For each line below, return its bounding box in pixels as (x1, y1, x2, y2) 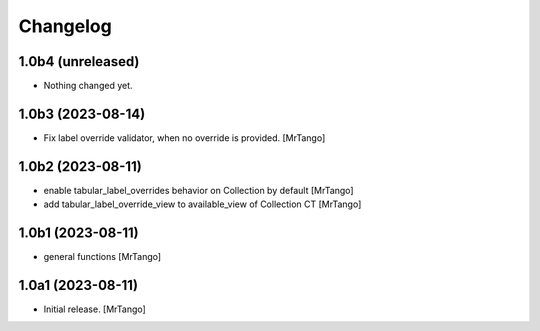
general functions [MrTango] (43, 251, 162, 263)
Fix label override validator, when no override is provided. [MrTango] (43, 131, 326, 144)
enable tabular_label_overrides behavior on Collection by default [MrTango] (43, 184, 354, 196)
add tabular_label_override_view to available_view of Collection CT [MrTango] (43, 198, 362, 210)
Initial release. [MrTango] (43, 303, 147, 315)
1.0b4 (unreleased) (18, 53, 140, 70)
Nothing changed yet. (43, 80, 134, 92)
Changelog (18, 15, 112, 37)
